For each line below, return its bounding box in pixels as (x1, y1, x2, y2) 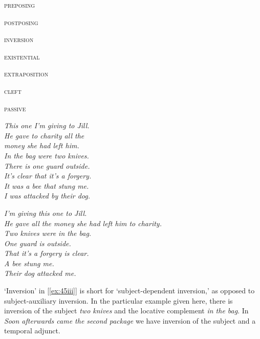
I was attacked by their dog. (4, 190, 91, 201)
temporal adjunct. (4, 325, 60, 336)
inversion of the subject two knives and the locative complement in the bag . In (4, 305, 249, 316)
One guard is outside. (4, 237, 71, 248)
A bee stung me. (4, 257, 54, 268)
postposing (4, 16, 38, 27)
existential (4, 51, 40, 62)
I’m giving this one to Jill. (4, 207, 87, 218)
